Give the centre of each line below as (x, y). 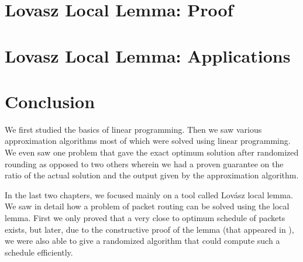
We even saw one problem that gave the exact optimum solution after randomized (152, 152)
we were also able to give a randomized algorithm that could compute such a (142, 241)
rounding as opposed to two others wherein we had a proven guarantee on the (144, 163)
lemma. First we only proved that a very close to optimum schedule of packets (145, 218)
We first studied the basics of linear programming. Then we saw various (133, 129)
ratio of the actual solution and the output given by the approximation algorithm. (152, 175)
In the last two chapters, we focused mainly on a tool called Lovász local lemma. (149, 194)
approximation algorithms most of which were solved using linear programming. (148, 141)
